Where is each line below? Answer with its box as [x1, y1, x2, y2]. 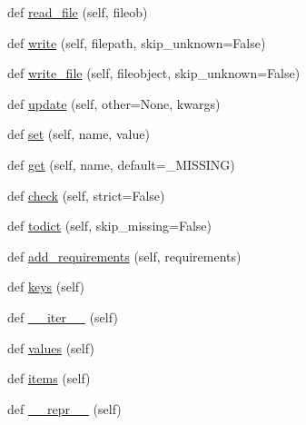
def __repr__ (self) [7, 399, 122, 418]
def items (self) [7, 369, 91, 388]
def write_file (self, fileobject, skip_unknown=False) [7, 64, 301, 83]
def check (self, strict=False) [7, 185, 165, 204]
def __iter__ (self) [7, 307, 118, 326]
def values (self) [7, 338, 94, 357]
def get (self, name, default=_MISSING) [7, 154, 235, 173]
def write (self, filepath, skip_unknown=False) [7, 33, 266, 52]
